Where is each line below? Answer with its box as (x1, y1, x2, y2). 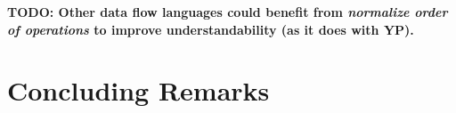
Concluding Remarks (7, 72, 270, 109)
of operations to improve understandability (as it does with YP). (7, 20, 414, 38)
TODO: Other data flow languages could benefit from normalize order (7, 3, 448, 20)
